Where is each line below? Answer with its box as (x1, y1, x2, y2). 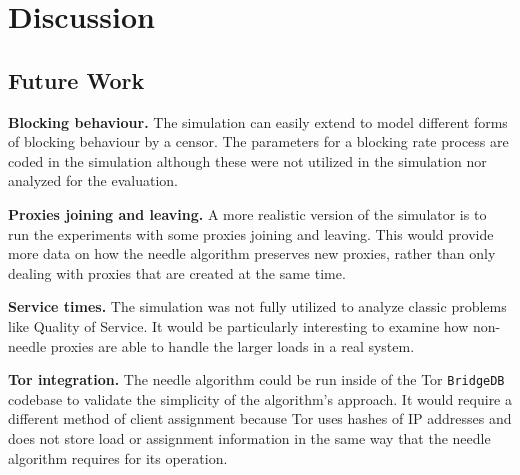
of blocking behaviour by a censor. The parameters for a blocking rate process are (8, 131, 509, 152)
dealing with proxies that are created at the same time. (8, 262, 346, 283)
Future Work (8, 64, 145, 95)
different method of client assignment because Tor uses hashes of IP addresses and (8, 408, 512, 429)
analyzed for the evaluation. (8, 170, 179, 191)
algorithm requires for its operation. (8, 447, 228, 468)
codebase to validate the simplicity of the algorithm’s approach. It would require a (8, 388, 512, 409)
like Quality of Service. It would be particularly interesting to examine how (8, 315, 469, 336)
